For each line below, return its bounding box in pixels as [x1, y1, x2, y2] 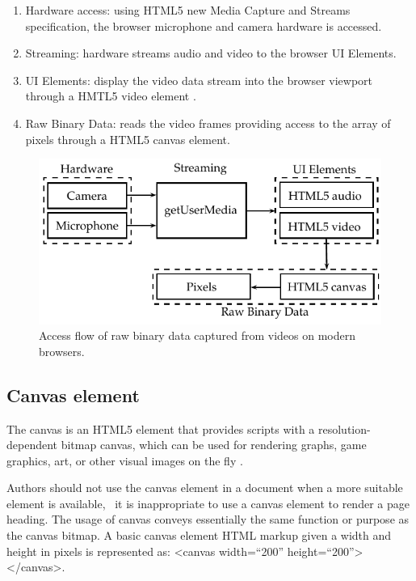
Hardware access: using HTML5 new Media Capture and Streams [25, 2, 351, 18]
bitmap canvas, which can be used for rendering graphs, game [61, 436, 367, 453]
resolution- [317, 420, 371, 437]
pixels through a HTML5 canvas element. [25, 130, 230, 147]
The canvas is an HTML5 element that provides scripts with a [6, 420, 315, 437]
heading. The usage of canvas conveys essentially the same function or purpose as [6, 511, 410, 528]
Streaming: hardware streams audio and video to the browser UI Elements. [25, 45, 397, 61]
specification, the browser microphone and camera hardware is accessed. [25, 17, 382, 34]
